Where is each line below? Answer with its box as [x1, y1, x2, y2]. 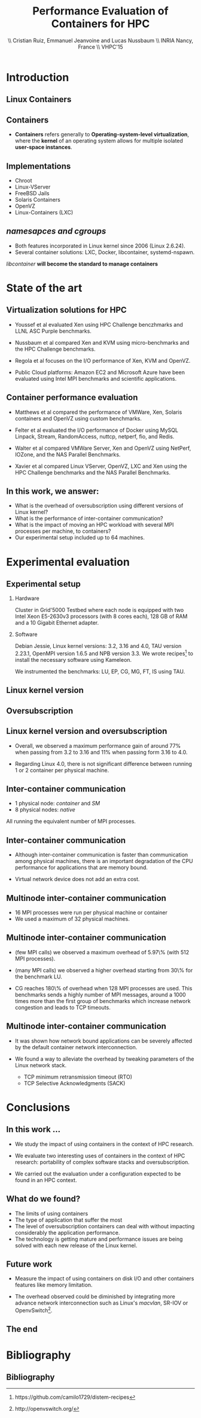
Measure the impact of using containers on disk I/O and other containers [14, 1275, 194, 1282]
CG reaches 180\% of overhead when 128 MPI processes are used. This [14, 984, 193, 992]
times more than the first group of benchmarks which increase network [14, 997, 191, 1004]
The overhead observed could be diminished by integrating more [14, 1293, 175, 1300]
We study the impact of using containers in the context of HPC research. [14, 1140, 194, 1148]
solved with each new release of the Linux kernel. [14, 1241, 138, 1249]
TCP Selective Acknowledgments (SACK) [23, 1079, 126, 1086]
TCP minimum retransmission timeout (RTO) [23, 1073, 133, 1080]
